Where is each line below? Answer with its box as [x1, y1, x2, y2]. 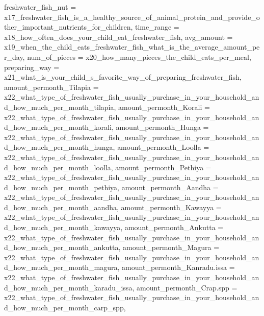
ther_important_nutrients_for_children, [4, 21, 133, 32]
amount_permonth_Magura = [123, 242, 220, 253]
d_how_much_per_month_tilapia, [4, 101, 116, 112]
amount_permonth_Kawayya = [121, 201, 222, 212]
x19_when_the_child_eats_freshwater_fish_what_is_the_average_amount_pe [4, 41, 260, 52]
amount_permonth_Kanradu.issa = [122, 262, 235, 273]
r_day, [4, 51, 25, 62]
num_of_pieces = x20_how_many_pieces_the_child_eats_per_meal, [27, 51, 251, 62]
